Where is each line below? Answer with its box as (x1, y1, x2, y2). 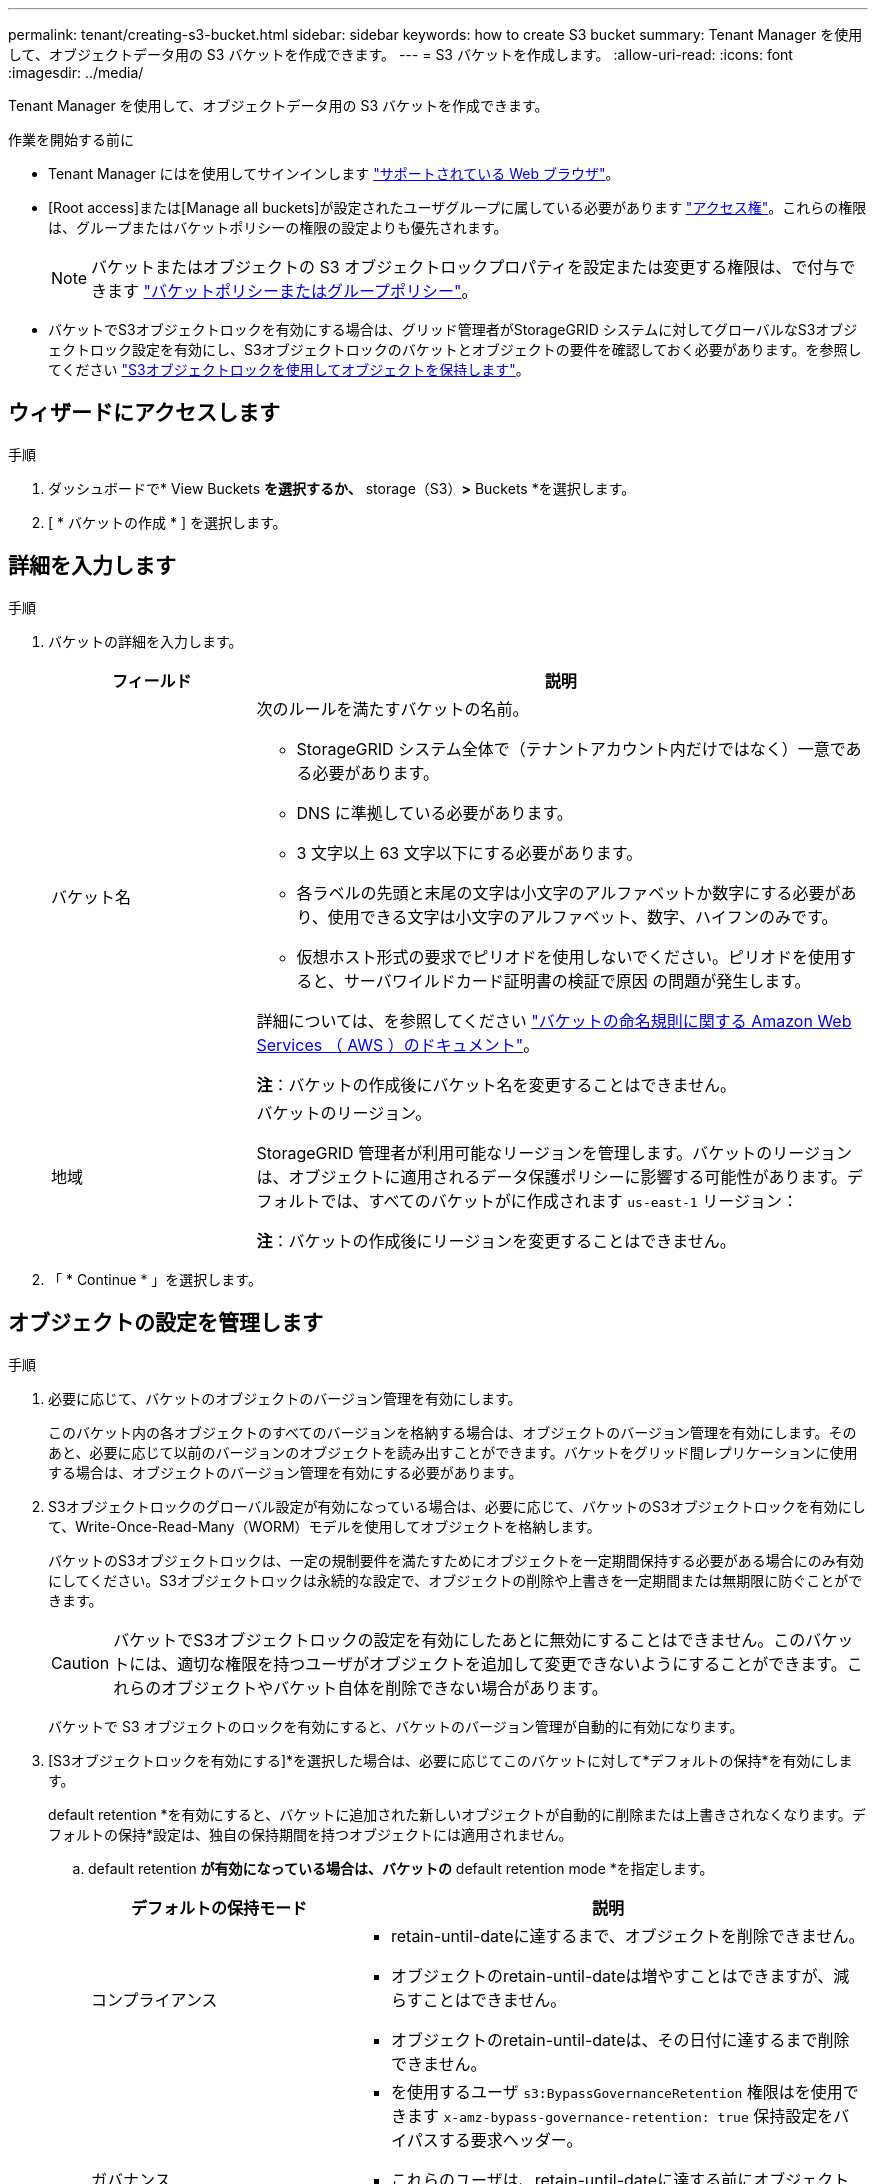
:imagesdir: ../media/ (8, 64, 144, 81)
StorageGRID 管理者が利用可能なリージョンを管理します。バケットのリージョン (256, 1142, 852, 1163)
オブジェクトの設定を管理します (8, 1310, 323, 1336)
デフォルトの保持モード (130, 1897, 307, 1918)
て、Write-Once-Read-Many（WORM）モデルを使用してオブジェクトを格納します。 (48, 1517, 601, 1535)
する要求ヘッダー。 (438, 2129, 583, 2150)
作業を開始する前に (8, 131, 134, 148)
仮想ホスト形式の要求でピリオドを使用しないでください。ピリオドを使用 (296, 946, 841, 967)
